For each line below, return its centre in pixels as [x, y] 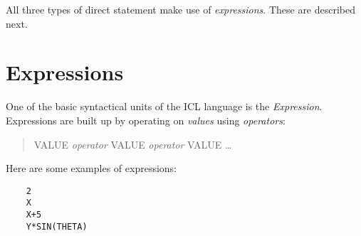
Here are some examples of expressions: [91, 168]
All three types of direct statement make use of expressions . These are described [181, 9]
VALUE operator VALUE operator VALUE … [133, 144]
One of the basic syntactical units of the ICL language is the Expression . [164, 106]
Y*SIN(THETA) [57, 226]
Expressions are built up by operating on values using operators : [146, 120]
